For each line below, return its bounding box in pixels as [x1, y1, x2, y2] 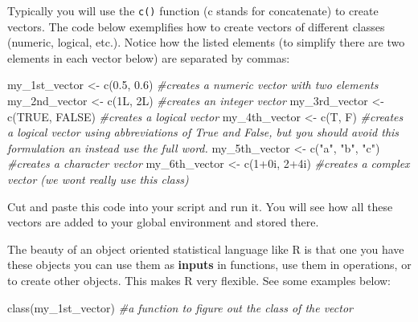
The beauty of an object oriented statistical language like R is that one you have [7, 240, 404, 257]
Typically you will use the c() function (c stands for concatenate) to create [7, 2, 379, 18]
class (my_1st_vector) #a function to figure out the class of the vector [7, 299, 353, 316]
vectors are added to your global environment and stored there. [7, 214, 319, 230]
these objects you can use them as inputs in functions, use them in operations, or [7, 256, 412, 273]
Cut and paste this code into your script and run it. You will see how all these [7, 198, 393, 214]
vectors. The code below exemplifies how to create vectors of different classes [7, 18, 385, 35]
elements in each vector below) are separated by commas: [7, 49, 290, 66]
